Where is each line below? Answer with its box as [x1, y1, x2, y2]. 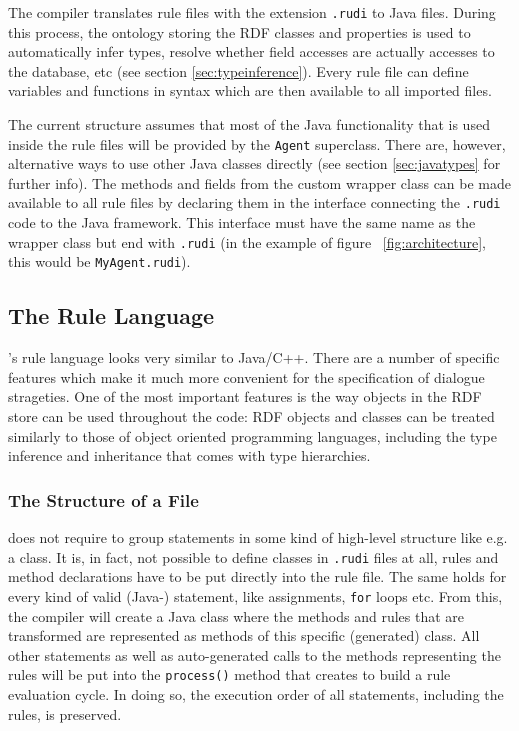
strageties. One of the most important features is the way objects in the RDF [8, 386, 482, 407]
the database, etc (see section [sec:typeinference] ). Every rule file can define [8, 60, 469, 81]
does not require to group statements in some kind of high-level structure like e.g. [8, 527, 508, 548]
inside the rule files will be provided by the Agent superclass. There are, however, [8, 133, 506, 154]
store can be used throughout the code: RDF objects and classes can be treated [8, 406, 495, 427]
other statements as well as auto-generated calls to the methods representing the [8, 644, 501, 665]
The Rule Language [8, 300, 215, 331]
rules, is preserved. [8, 703, 122, 724]
